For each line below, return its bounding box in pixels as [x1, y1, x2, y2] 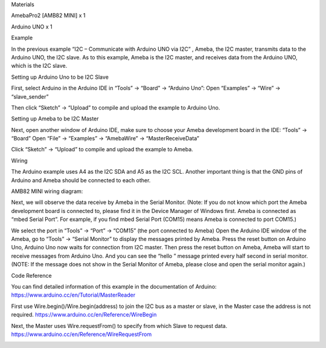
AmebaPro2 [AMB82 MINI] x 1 [11, 12, 86, 19]
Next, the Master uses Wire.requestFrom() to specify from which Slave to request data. [11, 322, 228, 329]
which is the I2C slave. [11, 62, 68, 70]
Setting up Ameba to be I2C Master [11, 115, 99, 122]
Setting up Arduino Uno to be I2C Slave [11, 73, 109, 80]
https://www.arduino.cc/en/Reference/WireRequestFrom [11, 330, 152, 338]
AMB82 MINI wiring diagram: [11, 188, 83, 195]
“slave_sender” [11, 93, 49, 100]
